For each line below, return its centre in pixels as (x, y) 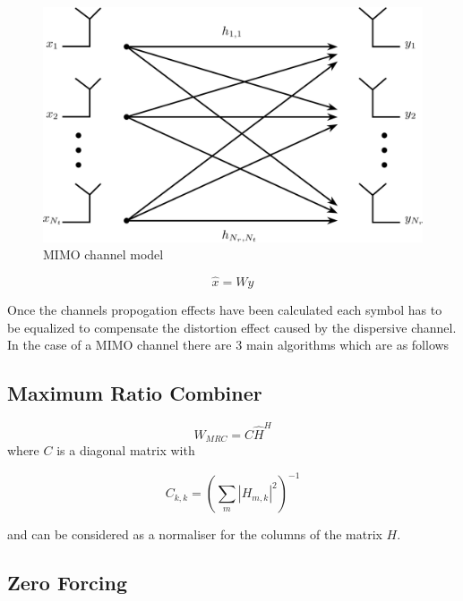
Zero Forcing (68, 583)
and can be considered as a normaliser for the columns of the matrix (195, 534)
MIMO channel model (103, 254)
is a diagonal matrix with (126, 450)
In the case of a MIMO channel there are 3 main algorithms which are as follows (228, 345)
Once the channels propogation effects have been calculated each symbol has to (225, 309)
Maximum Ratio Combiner (135, 393)
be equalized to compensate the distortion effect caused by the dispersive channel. (232, 327)
